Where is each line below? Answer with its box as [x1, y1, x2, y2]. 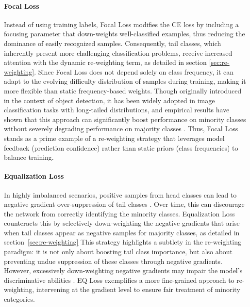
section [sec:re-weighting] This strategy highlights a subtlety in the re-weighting [4, 237, 242, 247]
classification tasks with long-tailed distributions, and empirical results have [4, 105, 230, 115]
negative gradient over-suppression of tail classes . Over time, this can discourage [4, 199, 245, 209]
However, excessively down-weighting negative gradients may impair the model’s [4, 265, 243, 276]
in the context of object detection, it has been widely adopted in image [4, 95, 215, 105]
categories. [4, 294, 35, 304]
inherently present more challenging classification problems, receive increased [4, 47, 233, 58]
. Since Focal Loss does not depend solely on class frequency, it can [34, 66, 233, 77]
